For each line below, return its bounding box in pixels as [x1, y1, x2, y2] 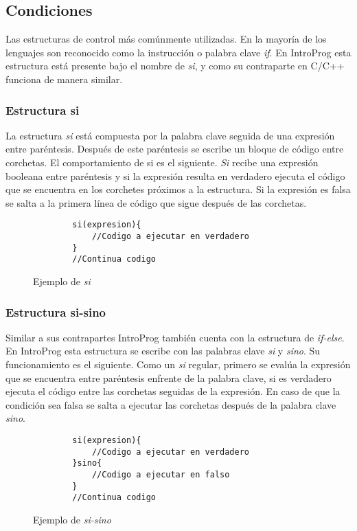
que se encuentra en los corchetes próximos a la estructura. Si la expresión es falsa [5, 182, 351, 196]
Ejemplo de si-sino [33, 512, 111, 526]
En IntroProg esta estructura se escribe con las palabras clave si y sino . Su [5, 343, 321, 358]
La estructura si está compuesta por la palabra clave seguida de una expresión [5, 128, 335, 142]
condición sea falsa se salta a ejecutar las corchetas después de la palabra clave [5, 397, 336, 411]
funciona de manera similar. [5, 71, 123, 86]
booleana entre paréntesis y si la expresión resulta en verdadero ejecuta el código [5, 168, 345, 183]
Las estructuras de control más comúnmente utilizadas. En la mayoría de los [5, 32, 327, 46]
